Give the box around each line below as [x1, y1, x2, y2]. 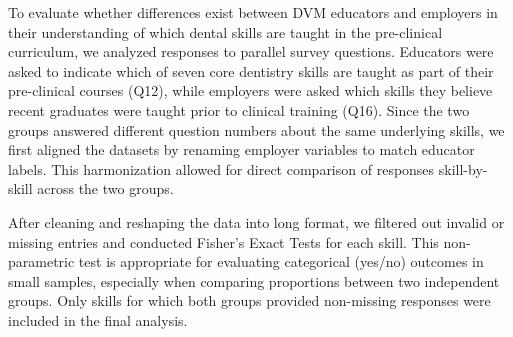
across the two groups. [37, 178, 174, 199]
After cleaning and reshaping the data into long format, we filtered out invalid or [8, 211, 505, 232]
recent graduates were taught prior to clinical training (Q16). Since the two [8, 99, 470, 120]
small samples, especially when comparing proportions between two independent [8, 270, 500, 291]
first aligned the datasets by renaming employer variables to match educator [8, 139, 475, 160]
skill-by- [438, 158, 488, 179]
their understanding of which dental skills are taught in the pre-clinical [8, 21, 443, 42]
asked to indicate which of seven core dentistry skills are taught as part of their [8, 60, 494, 81]
